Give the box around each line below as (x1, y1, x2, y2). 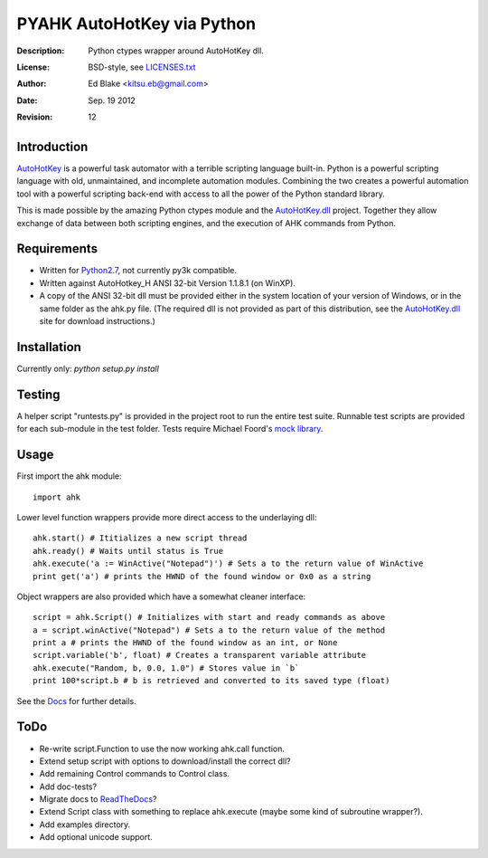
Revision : (16, 111, 53, 122)
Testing (16, 386, 61, 402)
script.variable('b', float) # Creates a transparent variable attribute (33, 650, 367, 661)
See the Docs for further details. (16, 695, 137, 706)
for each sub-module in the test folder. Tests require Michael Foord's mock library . (16, 424, 324, 434)
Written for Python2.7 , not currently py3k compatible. (39, 265, 238, 276)
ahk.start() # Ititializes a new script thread (33, 533, 248, 543)
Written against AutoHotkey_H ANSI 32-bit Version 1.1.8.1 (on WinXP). (39, 277, 296, 289)
